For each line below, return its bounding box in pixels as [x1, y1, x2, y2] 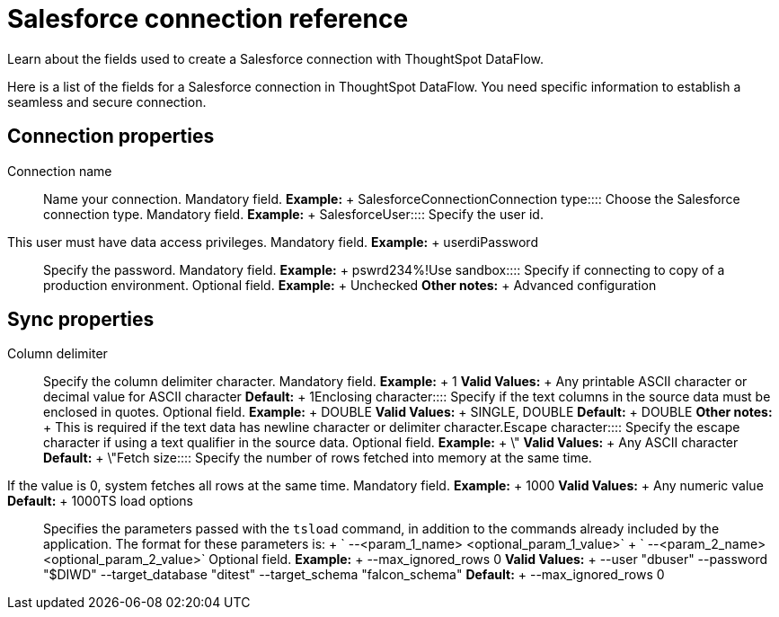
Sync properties [7, 308, 155, 331]
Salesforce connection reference [7, 4, 409, 34]
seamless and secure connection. [7, 93, 207, 110]
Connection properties [7, 125, 215, 148]
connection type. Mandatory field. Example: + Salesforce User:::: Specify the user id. [43, 206, 544, 222]
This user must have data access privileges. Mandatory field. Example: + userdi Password [7, 234, 538, 250]
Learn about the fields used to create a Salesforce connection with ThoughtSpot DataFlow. [7, 50, 544, 66]
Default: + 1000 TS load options [7, 493, 193, 509]
